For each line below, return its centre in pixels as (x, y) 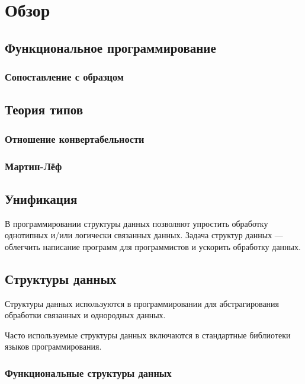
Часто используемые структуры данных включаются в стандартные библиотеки (148, 335)
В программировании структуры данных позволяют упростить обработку (137, 223)
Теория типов (44, 109)
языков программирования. (53, 346)
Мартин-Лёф (33, 166)
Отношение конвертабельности (75, 138)
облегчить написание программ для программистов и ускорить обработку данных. (153, 246)
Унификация (41, 198)
